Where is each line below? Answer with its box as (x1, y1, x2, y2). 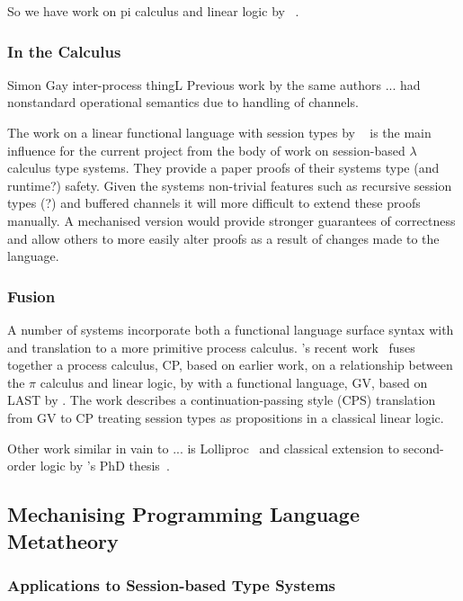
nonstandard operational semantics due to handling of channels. (7, 93, 359, 112)
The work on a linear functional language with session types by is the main (7, 123, 432, 141)
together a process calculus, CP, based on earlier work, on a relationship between (7, 355, 453, 374)
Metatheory (7, 526, 119, 554)
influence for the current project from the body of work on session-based (7, 140, 405, 159)
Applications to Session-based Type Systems (7, 573, 335, 596)
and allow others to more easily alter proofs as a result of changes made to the (7, 229, 440, 247)
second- (403, 438, 444, 457)
